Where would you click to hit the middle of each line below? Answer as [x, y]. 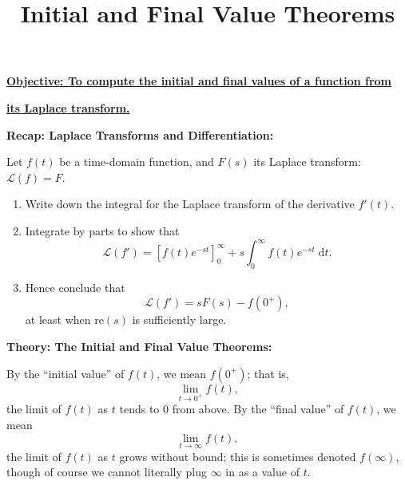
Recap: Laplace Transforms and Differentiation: [140, 134]
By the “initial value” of [66, 373]
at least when [58, 319]
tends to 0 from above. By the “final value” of [232, 409]
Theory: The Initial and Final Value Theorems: [139, 347]
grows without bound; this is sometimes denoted [238, 456]
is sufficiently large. [179, 319]
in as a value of [262, 472]
